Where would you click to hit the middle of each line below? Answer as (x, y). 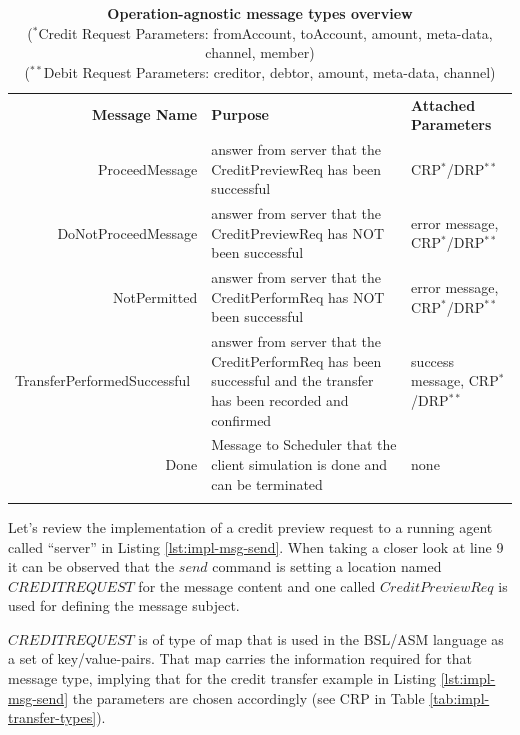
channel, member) (260, 52)
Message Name (145, 114)
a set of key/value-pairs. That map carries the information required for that (240, 658)
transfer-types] (52, 717)
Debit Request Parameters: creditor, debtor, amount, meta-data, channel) (269, 71)
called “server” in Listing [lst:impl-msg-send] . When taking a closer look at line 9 (256, 546)
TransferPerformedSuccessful (103, 380)
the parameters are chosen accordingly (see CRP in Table (248, 697)
